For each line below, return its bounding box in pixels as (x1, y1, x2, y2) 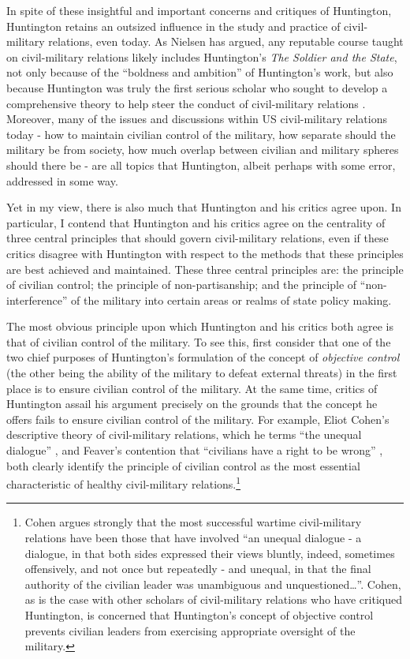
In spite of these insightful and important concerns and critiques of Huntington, (6, 2, 392, 18)
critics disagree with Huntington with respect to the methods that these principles (6, 245, 404, 261)
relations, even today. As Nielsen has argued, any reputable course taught (48, 33, 404, 50)
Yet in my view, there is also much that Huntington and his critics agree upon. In (6, 199, 401, 215)
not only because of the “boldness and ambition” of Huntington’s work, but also (6, 64, 393, 81)
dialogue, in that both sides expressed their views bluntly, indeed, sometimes (24, 545, 395, 561)
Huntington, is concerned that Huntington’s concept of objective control (24, 607, 374, 623)
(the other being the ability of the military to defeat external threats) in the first (6, 365, 397, 381)
